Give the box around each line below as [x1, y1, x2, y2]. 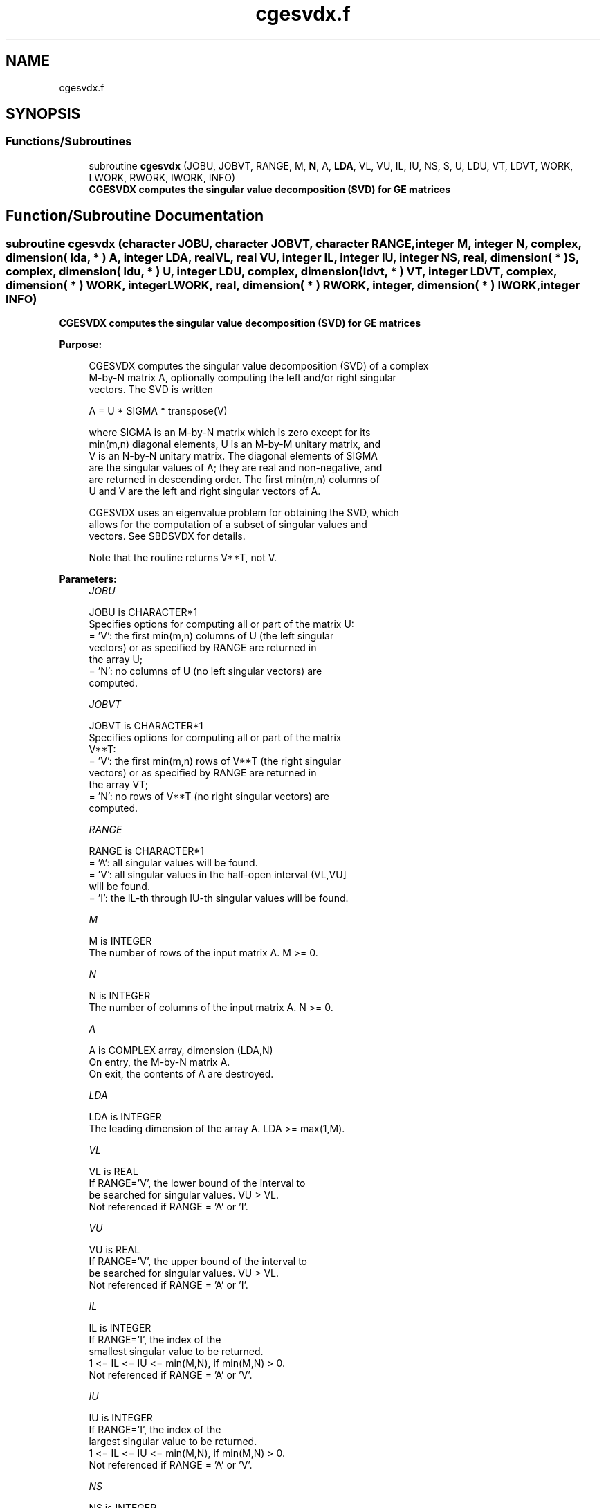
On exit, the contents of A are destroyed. [89, 1068, 274, 1080]
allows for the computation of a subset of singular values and [89, 518, 367, 531]
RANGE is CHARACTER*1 [89, 845, 205, 857]
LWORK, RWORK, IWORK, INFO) [89, 171, 236, 183]
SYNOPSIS [6, 105, 81, 123]
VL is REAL [89, 1165, 138, 1178]
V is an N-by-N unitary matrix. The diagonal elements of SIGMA [89, 450, 378, 462]
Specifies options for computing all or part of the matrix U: [89, 618, 354, 630]
